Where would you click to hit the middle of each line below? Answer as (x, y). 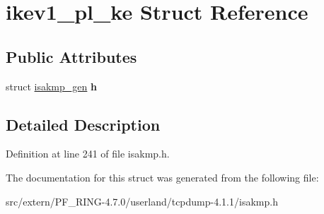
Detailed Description (83, 124)
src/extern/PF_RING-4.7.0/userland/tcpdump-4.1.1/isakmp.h (142, 201)
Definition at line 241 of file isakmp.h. (88, 154)
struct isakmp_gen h (51, 86)
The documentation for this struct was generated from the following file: (162, 177)
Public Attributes (71, 56)
